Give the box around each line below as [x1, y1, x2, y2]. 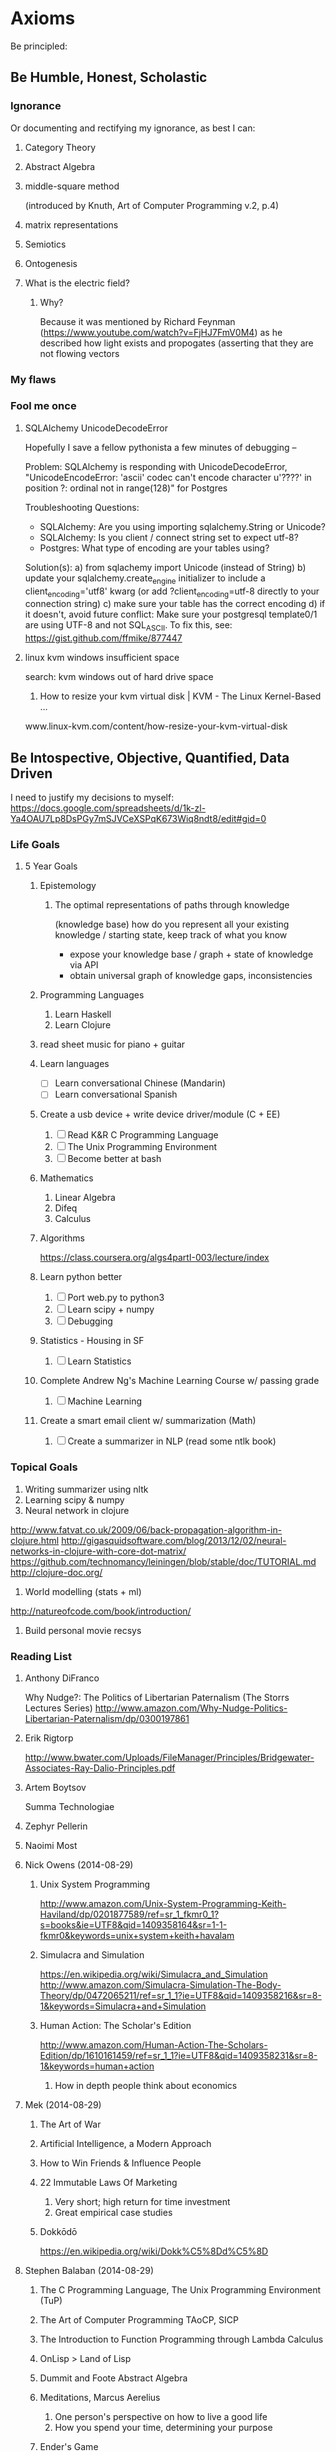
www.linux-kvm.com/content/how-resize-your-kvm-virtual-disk [24, 720, 288, 732]
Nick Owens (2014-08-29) [24, 1859, 134, 1871]
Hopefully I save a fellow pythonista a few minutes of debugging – [24, 441, 297, 453]
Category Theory [24, 141, 96, 153]
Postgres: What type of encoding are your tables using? [39, 542, 270, 554]
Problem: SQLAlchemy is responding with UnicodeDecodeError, [24, 460, 288, 472]
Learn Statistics [67, 1355, 132, 1367]
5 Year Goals [24, 860, 78, 872]
